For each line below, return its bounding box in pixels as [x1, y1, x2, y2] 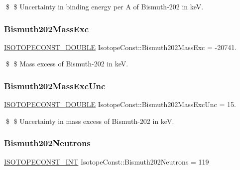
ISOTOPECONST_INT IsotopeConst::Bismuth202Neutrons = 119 [4, 156, 209, 167]
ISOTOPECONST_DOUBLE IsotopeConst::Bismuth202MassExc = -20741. [4, 42, 237, 52]
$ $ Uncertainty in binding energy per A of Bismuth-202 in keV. [5, 1, 204, 11]
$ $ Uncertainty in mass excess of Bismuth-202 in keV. [5, 115, 174, 126]
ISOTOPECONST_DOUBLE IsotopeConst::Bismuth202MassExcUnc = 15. [4, 99, 236, 110]
